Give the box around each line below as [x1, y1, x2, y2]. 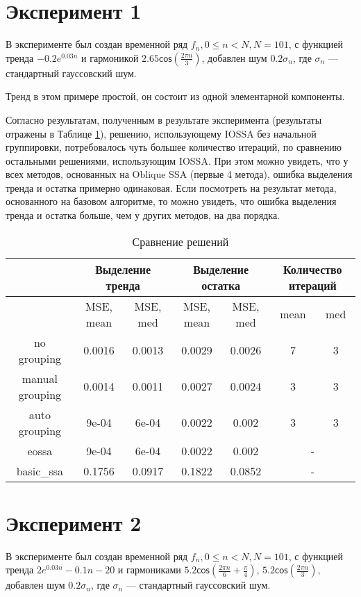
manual [22, 370, 58, 386]
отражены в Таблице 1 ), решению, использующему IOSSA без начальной [6, 126, 317, 140]
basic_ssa [16, 462, 64, 479]
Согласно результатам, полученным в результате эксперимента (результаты [6, 112, 322, 126]
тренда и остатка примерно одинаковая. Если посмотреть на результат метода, [6, 180, 337, 195]
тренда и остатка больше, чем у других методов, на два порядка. [6, 208, 280, 222]
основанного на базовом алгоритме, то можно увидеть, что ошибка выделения [6, 194, 337, 208]
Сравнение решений [132, 233, 229, 250]
